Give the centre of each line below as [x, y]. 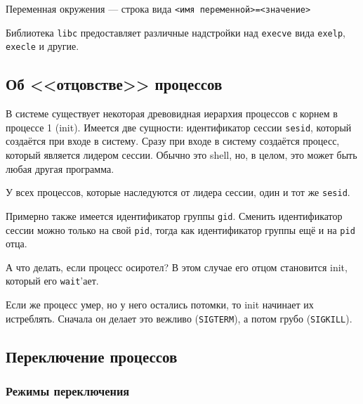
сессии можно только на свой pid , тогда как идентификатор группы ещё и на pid [180, 229]
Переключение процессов [92, 356]
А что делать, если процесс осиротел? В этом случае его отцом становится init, [177, 267]
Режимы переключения [68, 390]
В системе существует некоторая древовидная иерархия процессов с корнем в [172, 113]
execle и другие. [42, 46]
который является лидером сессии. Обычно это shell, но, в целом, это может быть [181, 155]
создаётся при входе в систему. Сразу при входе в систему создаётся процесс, [173, 141]
